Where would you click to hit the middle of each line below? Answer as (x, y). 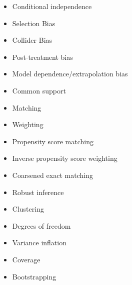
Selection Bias (34, 23)
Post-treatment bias (42, 57)
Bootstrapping (34, 276)
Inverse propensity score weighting (65, 158)
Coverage (26, 259)
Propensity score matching (53, 141)
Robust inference (38, 192)
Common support (39, 90)
